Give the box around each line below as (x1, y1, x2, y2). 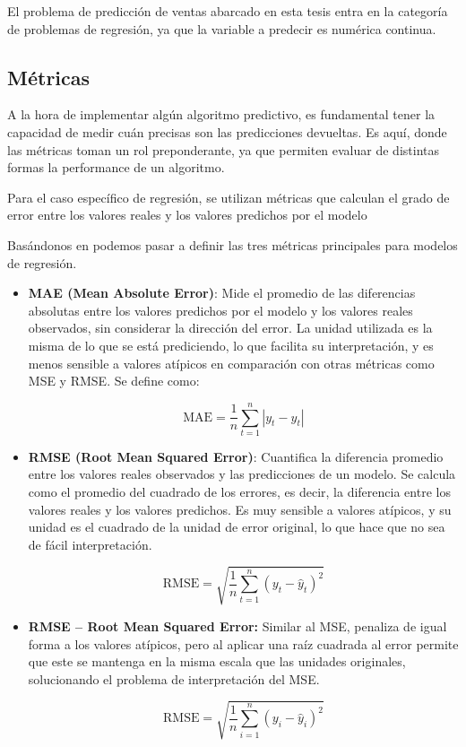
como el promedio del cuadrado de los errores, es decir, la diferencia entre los (28, 482, 451, 501)
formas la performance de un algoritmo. (7, 158, 225, 177)
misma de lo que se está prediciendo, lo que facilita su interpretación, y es (28, 335, 434, 354)
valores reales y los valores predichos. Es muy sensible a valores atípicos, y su (28, 499, 452, 518)
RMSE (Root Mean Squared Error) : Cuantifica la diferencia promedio (28, 447, 444, 465)
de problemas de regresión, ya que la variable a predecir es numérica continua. (7, 19, 436, 38)
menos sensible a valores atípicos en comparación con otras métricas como (28, 353, 435, 372)
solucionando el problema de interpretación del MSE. (28, 669, 320, 688)
